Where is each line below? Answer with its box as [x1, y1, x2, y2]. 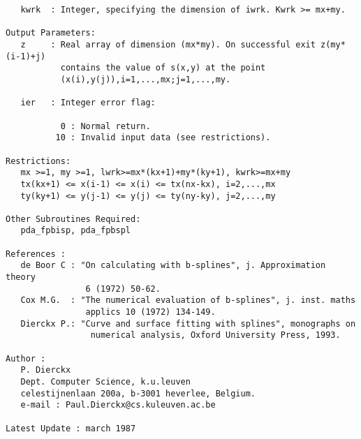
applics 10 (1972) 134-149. [85, 307, 216, 318]
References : [6, 248, 66, 259]
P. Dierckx [20, 365, 71, 375]
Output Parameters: [6, 28, 96, 38]
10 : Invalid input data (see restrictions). [55, 133, 271, 143]
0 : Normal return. [60, 121, 151, 131]
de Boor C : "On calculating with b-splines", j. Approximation [20, 260, 326, 271]
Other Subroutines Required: [6, 214, 141, 224]
